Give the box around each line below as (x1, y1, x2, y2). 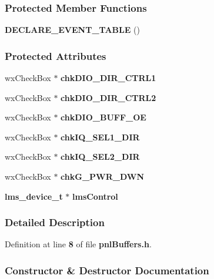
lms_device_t (5, 190, 63, 202)
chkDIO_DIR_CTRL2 (61, 91, 156, 103)
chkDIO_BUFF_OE (61, 111, 146, 123)
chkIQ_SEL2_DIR (61, 150, 140, 163)
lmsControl (72, 190, 118, 202)
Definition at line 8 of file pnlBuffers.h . (5, 238, 152, 250)
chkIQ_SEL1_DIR (61, 130, 140, 143)
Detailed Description (5, 215, 105, 230)
